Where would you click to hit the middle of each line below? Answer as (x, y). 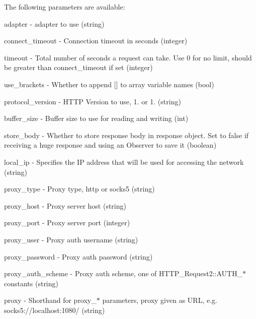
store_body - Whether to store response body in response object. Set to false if (126, 135)
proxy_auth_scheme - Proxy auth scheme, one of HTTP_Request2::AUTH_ (123, 273)
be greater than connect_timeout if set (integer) (78, 67)
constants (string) (31, 283)
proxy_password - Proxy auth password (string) (78, 256)
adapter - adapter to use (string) (54, 23)
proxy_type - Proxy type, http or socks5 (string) (79, 189)
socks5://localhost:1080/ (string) (55, 310)
